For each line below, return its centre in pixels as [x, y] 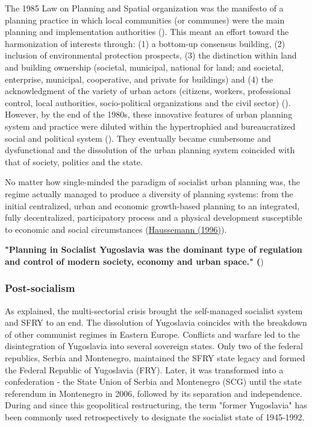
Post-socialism [40, 288]
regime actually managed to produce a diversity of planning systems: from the [149, 193]
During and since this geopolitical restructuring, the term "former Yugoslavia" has [156, 405]
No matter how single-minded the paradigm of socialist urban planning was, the [153, 182]
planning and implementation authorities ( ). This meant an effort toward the [147, 32]
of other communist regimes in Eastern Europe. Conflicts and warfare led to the [152, 334]
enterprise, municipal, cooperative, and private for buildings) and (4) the [139, 79]
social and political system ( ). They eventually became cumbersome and [138, 138]
